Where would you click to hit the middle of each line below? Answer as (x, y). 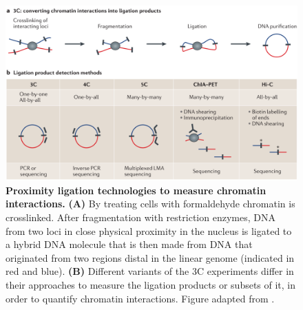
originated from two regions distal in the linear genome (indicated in (150, 257)
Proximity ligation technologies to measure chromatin (136, 190)
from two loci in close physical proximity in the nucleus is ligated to (149, 230)
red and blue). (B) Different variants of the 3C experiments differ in (150, 271)
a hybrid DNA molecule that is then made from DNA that (129, 244)
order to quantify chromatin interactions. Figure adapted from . (140, 298)
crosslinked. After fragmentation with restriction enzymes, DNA (140, 217)
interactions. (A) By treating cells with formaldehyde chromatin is (150, 204)
